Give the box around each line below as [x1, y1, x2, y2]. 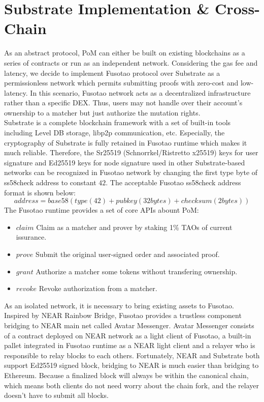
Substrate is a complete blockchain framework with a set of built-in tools [4, 117, 231, 128]
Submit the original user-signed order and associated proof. [35, 249, 220, 259]
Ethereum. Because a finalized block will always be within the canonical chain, [4, 369, 249, 380]
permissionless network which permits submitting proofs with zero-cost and [4, 77, 239, 88]
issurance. [16, 232, 47, 242]
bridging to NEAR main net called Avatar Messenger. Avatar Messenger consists [4, 320, 254, 330]
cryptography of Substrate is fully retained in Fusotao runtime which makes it [4, 137, 247, 148]
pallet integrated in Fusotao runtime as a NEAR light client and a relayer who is [4, 340, 255, 351]
